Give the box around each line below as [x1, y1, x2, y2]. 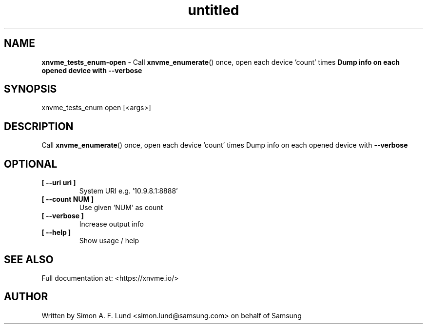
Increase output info [79, 220, 144, 229]
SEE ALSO [4, 253, 54, 266]
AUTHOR [4, 290, 48, 303]
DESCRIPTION [4, 120, 74, 133]
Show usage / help [79, 236, 139, 245]
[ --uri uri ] [41, 178, 76, 187]
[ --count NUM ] [41, 195, 94, 204]
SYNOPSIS [4, 83, 57, 96]
